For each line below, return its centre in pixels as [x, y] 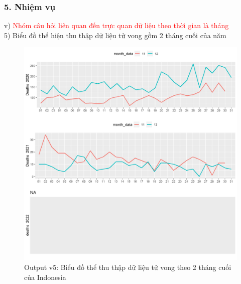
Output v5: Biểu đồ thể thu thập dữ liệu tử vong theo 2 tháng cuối [128, 267]
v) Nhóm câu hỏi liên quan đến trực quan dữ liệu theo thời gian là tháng [116, 25]
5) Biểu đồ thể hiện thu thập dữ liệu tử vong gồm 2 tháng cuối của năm [115, 35]
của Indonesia [45, 277]
